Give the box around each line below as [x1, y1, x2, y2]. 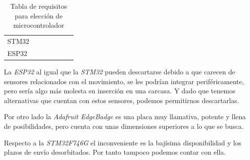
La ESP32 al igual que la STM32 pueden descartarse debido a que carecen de [4, 66, 235, 76]
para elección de [15, 10, 63, 20]
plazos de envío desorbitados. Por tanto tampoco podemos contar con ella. [4, 147, 226, 157]
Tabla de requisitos [10, 1, 67, 11]
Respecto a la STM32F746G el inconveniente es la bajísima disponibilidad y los [4, 137, 241, 147]
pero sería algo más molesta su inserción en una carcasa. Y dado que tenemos [4, 86, 235, 96]
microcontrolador [13, 20, 64, 30]
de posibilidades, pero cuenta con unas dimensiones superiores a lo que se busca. [4, 121, 244, 131]
